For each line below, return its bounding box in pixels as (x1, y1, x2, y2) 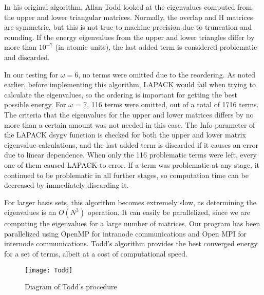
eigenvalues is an (4, 207, 56, 218)
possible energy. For (4, 99, 66, 110)
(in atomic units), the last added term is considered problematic (55, 42, 257, 52)
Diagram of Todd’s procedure (25, 281, 117, 292)
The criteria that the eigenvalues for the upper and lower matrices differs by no (4, 109, 254, 120)
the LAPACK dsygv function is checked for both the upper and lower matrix (4, 129, 246, 140)
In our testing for (4, 69, 59, 80)
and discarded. (4, 51, 50, 62)
